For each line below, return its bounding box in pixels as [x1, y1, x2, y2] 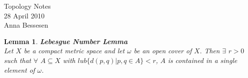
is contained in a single [168, 55, 237, 65]
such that [4, 55, 31, 65]
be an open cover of [134, 46, 192, 56]
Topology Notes [4, 1, 51, 11]
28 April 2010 [4, 10, 45, 20]
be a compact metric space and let [23, 46, 125, 56]
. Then [200, 46, 220, 56]
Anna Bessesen [4, 20, 48, 30]
